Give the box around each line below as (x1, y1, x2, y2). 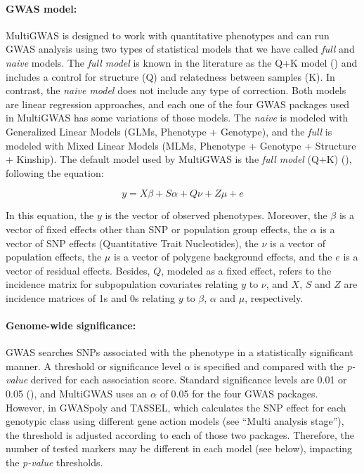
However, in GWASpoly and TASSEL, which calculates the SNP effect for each (6, 400, 346, 414)
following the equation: (6, 165, 104, 180)
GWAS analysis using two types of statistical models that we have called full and (6, 41, 355, 56)
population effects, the (6, 249, 102, 264)
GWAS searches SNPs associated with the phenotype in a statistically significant (6, 345, 353, 360)
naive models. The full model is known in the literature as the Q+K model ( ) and (6, 55, 358, 70)
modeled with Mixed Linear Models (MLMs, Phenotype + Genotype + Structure (6, 138, 356, 152)
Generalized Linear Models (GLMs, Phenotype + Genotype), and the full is (6, 124, 332, 138)
